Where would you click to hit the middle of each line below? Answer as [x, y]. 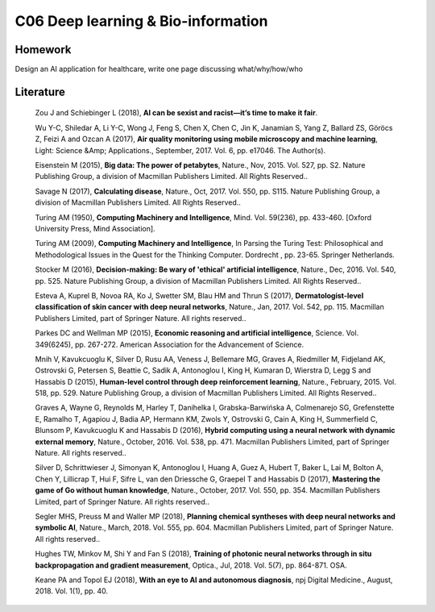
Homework [43, 50]
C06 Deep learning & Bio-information [141, 21]
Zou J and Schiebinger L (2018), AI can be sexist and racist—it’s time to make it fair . [176, 113]
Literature [40, 92]
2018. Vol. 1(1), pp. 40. [72, 591]
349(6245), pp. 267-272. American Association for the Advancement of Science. [170, 344]
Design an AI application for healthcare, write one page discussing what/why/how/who [159, 69]
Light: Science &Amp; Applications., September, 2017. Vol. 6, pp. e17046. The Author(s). [180, 150]
